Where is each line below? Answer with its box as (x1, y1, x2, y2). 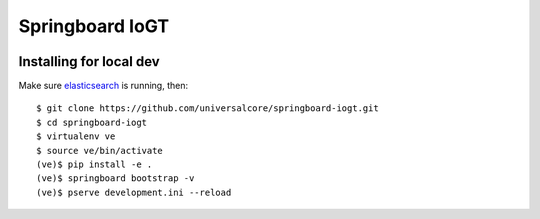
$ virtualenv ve (36, 131, 116, 142)
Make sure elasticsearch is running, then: (18, 80, 189, 92)
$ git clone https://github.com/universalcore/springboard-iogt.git (36, 103, 379, 114)
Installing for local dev (18, 53, 160, 70)
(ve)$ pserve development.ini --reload (36, 186, 232, 198)
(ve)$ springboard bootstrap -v (36, 173, 195, 184)
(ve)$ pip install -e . (36, 159, 153, 170)
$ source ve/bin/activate (36, 145, 164, 156)
